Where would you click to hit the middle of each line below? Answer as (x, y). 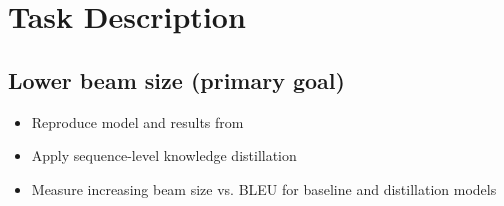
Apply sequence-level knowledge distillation (164, 155)
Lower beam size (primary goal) (176, 79)
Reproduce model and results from (137, 121)
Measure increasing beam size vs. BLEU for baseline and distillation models (264, 188)
